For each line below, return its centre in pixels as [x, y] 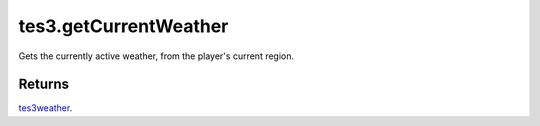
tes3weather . [45, 108]
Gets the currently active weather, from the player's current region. [156, 56]
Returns [44, 84]
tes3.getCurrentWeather [123, 26]
